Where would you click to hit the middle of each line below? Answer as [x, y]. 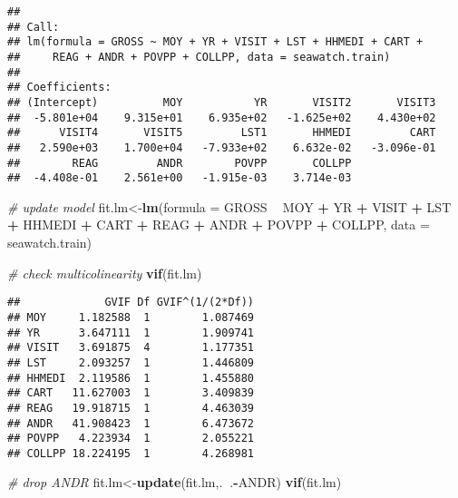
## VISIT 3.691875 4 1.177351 [131, 348]
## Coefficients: [59, 88]
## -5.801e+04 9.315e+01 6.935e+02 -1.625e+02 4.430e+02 [222, 117]
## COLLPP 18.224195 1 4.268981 [131, 453]
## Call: [34, 27]
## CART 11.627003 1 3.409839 [131, 393]
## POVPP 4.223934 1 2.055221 [131, 439]
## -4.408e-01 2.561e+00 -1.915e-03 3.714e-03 [180, 178]
